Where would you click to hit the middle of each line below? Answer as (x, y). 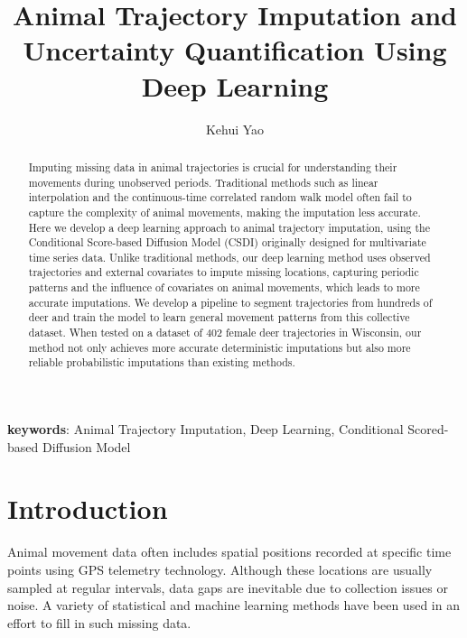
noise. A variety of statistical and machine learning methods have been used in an (233, 605)
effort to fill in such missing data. (99, 622)
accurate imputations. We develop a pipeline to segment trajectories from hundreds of (230, 302)
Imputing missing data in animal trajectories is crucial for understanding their (213, 166)
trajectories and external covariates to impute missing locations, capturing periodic (224, 272)
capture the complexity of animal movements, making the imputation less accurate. (224, 212)
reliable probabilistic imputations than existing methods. (162, 362)
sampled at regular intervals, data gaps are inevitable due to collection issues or (228, 587)
